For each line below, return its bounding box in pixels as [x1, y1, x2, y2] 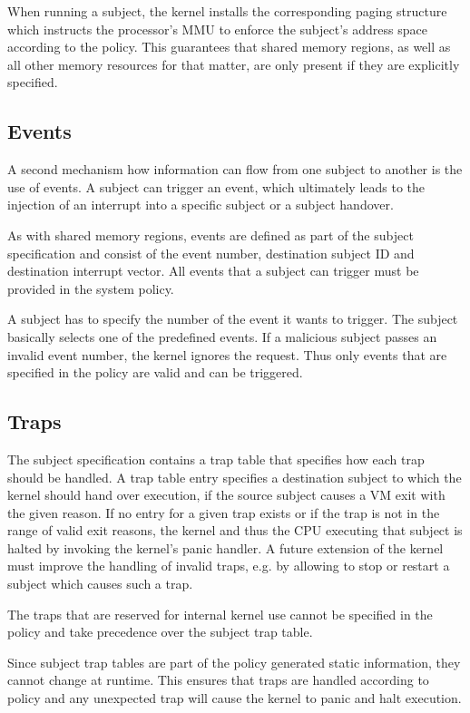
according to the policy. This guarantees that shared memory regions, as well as [7, 37, 451, 56]
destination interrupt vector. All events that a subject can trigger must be [7, 261, 419, 280]
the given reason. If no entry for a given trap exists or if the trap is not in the [7, 503, 440, 522]
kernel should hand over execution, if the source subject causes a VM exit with [7, 485, 446, 504]
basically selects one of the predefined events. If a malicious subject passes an [7, 327, 437, 346]
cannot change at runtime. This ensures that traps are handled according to [7, 670, 429, 689]
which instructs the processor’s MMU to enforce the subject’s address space [7, 19, 427, 38]
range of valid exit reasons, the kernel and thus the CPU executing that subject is [7, 521, 463, 540]
